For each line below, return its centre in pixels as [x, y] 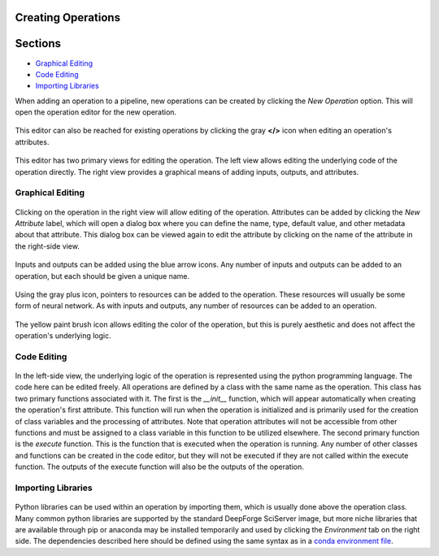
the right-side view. [48, 246]
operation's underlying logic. [63, 336]
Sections [38, 43]
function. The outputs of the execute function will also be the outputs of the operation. [160, 467]
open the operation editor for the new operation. [96, 112]
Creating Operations [68, 17]
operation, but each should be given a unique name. [102, 276]
